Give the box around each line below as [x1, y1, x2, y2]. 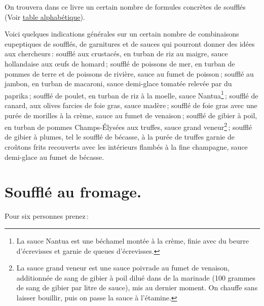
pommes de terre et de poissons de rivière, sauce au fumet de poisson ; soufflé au [5, 68, 254, 79]
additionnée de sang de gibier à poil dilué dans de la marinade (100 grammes [16, 272, 256, 283]
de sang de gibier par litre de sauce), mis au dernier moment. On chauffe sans [16, 282, 258, 293]
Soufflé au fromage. [5, 181, 141, 202]
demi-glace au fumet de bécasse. [5, 151, 104, 162]
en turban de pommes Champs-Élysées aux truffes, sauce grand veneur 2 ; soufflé [5, 120, 252, 132]
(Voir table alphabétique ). [5, 11, 85, 22]
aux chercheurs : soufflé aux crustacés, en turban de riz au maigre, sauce [5, 48, 228, 59]
